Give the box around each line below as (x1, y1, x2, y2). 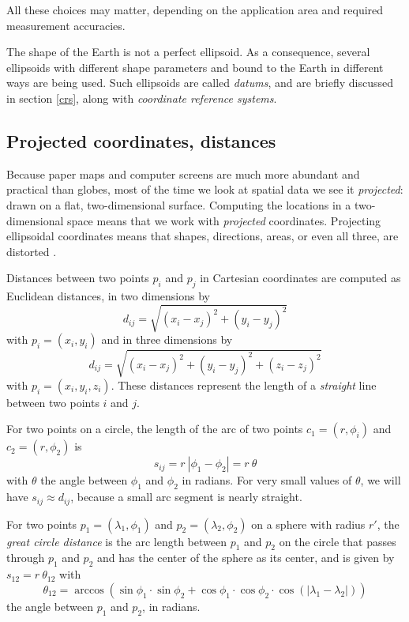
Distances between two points (6, 270, 149, 286)
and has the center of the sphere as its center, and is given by (96, 549, 395, 566)
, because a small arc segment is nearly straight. (70, 488, 302, 505)
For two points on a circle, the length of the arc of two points (6, 420, 303, 437)
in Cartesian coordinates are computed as (200, 270, 401, 286)
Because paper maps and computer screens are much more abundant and (6, 165, 360, 182)
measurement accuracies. (6, 17, 126, 33)
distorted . (6, 243, 57, 259)
